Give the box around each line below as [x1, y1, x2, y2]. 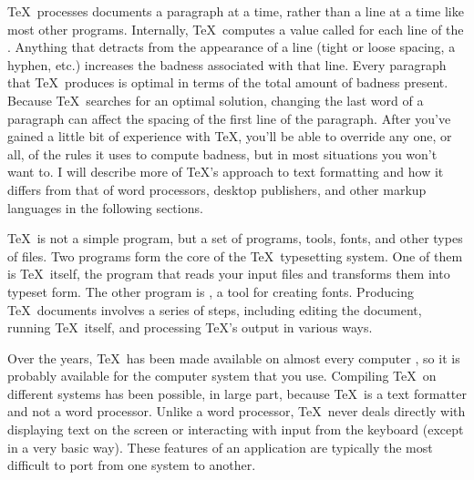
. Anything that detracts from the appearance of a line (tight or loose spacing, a [7, 37, 456, 56]
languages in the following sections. [7, 198, 203, 217]
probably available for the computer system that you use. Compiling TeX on [7, 366, 437, 385]
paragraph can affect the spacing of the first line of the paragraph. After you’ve [7, 108, 451, 128]
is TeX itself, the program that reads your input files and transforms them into [7, 264, 450, 283]
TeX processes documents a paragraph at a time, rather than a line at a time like [7, 2, 464, 20]
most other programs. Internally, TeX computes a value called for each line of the [7, 19, 464, 38]
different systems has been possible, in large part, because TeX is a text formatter [7, 383, 467, 403]
